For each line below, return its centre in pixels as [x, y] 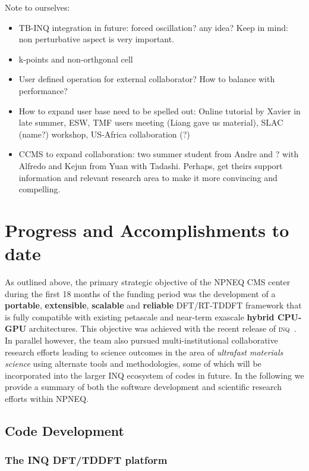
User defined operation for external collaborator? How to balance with [147, 79]
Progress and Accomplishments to [147, 230]
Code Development [64, 430]
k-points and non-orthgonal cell [76, 59]
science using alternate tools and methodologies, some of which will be [133, 364]
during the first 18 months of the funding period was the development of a [140, 293]
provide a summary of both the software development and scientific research [143, 387]
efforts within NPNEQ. [47, 398]
